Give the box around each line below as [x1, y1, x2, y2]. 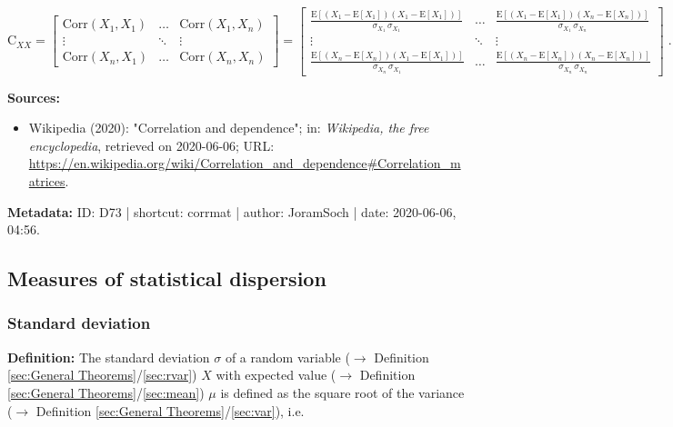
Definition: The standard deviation [7, 347, 210, 366]
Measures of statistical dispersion [7, 264, 326, 293]
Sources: [7, 87, 60, 106]
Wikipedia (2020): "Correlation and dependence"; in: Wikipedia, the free [28, 118, 429, 137]
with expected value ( [216, 365, 336, 384]
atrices [28, 172, 65, 190]
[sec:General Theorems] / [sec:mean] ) [7, 382, 205, 402]
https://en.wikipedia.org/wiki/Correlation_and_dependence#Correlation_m [28, 154, 461, 173]
